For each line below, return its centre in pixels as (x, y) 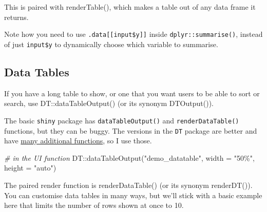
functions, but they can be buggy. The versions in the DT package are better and (131, 130)
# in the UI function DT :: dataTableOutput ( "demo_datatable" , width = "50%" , (129, 157)
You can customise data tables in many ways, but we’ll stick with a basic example (133, 195)
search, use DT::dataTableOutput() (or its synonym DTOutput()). (109, 103)
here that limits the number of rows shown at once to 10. (94, 205)
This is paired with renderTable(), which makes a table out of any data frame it (130, 7)
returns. (16, 17)
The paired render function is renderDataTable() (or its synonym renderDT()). (128, 185)
